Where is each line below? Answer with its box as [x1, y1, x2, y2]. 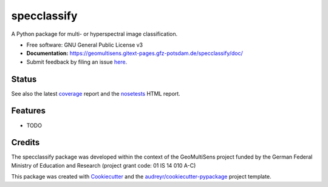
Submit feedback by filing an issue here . [26, 58, 128, 65]
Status [11, 74, 37, 84]
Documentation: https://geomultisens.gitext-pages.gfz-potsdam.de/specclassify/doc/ [26, 50, 243, 57]
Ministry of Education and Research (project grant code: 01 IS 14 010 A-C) [11, 162, 196, 169]
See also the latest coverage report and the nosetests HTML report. [11, 90, 180, 97]
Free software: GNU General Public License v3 [26, 41, 143, 48]
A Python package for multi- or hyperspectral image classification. [11, 30, 178, 38]
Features [11, 106, 46, 116]
